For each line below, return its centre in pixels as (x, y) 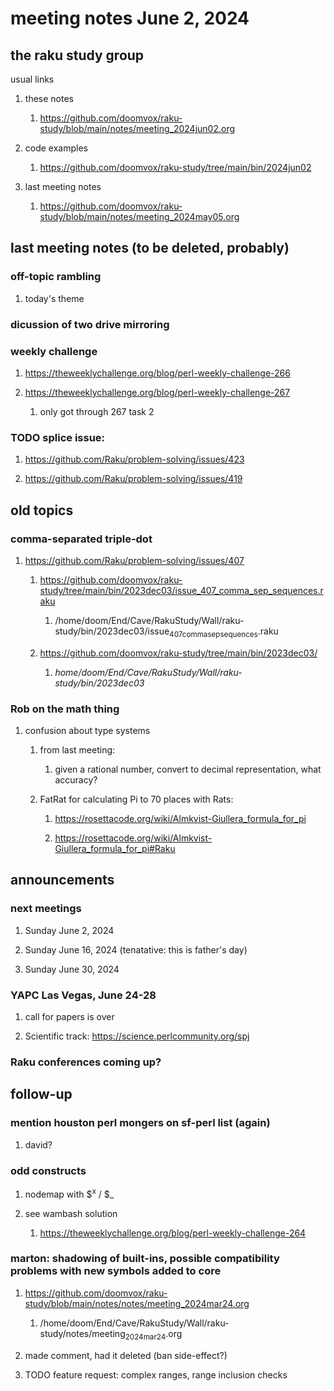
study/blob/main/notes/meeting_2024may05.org (139, 216)
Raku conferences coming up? (86, 1062)
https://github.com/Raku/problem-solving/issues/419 (133, 479)
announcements (62, 880)
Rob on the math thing (65, 709)
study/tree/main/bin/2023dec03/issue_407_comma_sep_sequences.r (181, 590)
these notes (49, 98)
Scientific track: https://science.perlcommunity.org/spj (137, 1036)
